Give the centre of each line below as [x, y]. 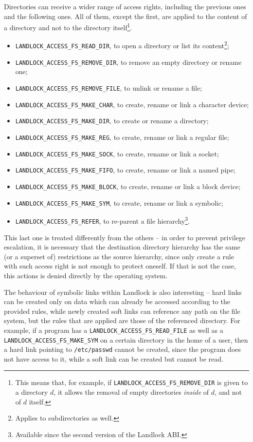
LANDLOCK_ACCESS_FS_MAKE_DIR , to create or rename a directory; [112, 121]
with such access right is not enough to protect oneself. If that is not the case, [120, 266]
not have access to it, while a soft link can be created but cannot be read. [114, 358]
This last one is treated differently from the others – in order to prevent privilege [125, 237]
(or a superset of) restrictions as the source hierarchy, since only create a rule [119, 256]
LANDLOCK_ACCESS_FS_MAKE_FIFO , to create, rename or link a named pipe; [125, 170]
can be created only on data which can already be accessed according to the [117, 301]
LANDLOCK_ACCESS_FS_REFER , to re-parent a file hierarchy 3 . [103, 220]
